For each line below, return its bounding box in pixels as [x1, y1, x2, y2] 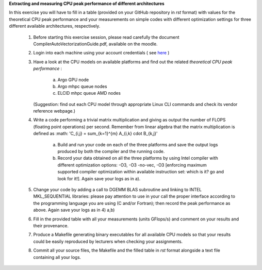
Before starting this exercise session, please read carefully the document [33, 34, 180, 40]
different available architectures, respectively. [9, 23, 100, 29]
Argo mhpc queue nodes [57, 83, 107, 89]
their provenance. [33, 222, 69, 228]
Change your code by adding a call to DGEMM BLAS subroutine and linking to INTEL [33, 186, 202, 192]
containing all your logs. [33, 254, 81, 260]
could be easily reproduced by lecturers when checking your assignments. [33, 238, 183, 244]
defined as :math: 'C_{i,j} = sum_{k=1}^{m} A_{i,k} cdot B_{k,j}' [33, 131, 158, 136]
